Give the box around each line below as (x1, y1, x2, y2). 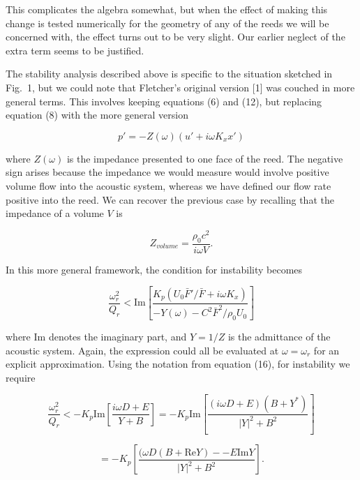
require (6, 370, 36, 384)
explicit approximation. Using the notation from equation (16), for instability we (6, 357, 350, 371)
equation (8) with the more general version (6, 107, 188, 122)
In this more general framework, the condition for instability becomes (6, 262, 303, 276)
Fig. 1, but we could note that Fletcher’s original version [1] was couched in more (6, 80, 355, 94)
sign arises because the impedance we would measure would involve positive (6, 165, 329, 179)
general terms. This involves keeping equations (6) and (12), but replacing (6, 93, 322, 108)
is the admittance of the (227, 329, 331, 344)
